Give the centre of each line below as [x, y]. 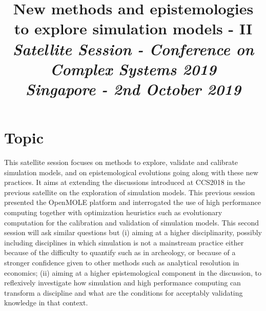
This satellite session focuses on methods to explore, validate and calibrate [121, 162]
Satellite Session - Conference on [133, 49]
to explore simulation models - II [133, 28]
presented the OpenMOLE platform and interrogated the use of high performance [132, 202]
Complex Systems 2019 [133, 69]
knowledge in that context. [46, 303]
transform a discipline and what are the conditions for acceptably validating [124, 292]
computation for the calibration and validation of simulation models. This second [132, 222]
